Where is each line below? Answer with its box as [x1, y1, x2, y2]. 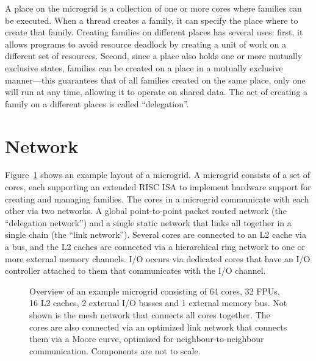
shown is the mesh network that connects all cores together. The [29, 309, 270, 321]
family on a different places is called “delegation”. [5, 97, 189, 110]
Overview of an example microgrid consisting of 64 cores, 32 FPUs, [29, 284, 280, 297]
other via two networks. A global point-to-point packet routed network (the [5, 204, 287, 217]
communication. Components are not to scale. [29, 344, 201, 357]
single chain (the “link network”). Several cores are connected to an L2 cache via [5, 228, 306, 241]
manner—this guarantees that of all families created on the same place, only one [5, 73, 306, 86]
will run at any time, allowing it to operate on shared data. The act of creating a [5, 85, 308, 98]
